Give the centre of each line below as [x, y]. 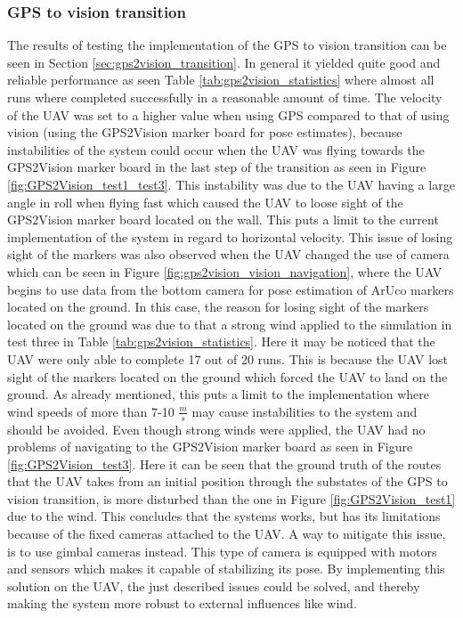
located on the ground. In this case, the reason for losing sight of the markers [218, 307]
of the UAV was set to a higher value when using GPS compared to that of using [228, 114]
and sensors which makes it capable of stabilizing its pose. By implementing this [226, 569]
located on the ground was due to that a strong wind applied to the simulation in [230, 324]
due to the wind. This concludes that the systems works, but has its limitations [224, 516]
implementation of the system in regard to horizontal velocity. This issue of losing [230, 236]
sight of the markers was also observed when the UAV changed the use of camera [228, 254]
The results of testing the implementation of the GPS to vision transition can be [227, 45]
